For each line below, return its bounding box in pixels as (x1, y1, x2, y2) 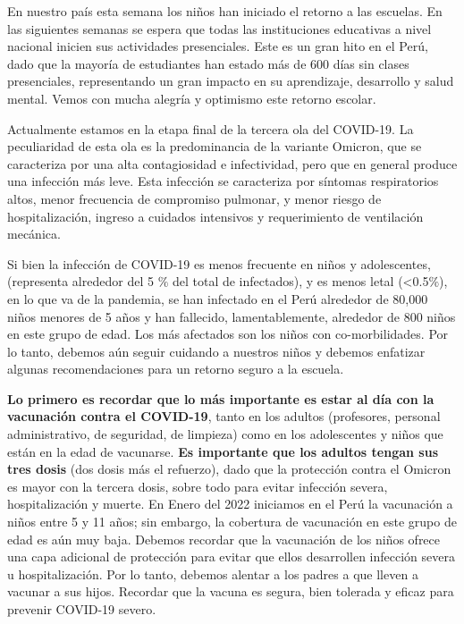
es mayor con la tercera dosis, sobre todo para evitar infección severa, (7, 476, 388, 495)
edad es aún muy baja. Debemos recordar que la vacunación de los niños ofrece (7, 529, 441, 548)
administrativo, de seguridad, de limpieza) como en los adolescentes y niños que (7, 425, 443, 443)
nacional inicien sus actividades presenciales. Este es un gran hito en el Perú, (7, 37, 428, 55)
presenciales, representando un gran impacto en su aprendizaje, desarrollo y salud (7, 72, 454, 90)
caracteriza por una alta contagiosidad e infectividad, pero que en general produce (7, 154, 458, 173)
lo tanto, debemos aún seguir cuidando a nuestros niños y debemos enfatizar (7, 342, 426, 360)
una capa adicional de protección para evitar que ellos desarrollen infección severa (7, 547, 455, 566)
